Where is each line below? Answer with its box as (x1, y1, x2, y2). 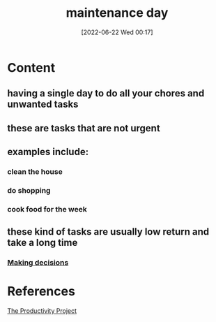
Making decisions (7, 258, 69, 268)
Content (7, 59, 56, 75)
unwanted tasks (7, 98, 79, 110)
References (7, 284, 75, 300)
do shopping (7, 185, 51, 195)
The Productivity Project (7, 307, 77, 315)
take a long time (7, 237, 78, 249)
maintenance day (65, 5, 169, 21)
